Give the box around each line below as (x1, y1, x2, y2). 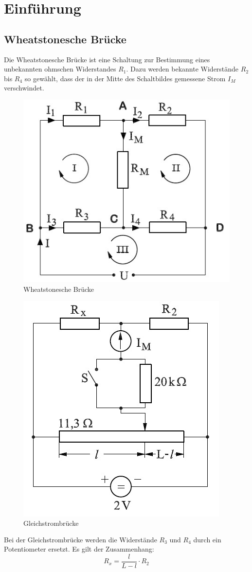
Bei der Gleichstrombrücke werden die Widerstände (4, 534, 157, 544)
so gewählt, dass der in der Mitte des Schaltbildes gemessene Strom (24, 73, 226, 83)
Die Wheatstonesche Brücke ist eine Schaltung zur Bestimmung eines (4, 54, 210, 64)
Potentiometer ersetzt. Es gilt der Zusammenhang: (4, 544, 154, 554)
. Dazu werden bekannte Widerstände (126, 64, 239, 74)
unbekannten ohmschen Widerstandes (4, 64, 116, 74)
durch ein (193, 534, 221, 544)
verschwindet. (4, 83, 44, 93)
